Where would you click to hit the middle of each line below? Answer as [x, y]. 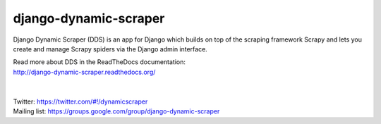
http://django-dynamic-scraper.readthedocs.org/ [84, 72]
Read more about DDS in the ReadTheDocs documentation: [99, 62]
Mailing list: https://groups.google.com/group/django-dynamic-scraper [116, 111]
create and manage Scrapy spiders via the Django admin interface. [110, 49]
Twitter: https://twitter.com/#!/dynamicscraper [80, 101]
